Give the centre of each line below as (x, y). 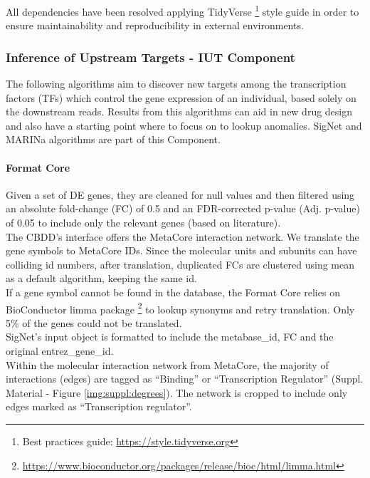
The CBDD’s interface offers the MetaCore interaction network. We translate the (183, 236)
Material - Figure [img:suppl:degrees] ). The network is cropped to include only (177, 392)
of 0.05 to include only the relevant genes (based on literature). (143, 223)
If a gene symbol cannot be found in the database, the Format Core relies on (173, 292)
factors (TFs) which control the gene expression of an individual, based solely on (181, 97)
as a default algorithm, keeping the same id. (101, 278)
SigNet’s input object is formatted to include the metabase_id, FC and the (170, 337)
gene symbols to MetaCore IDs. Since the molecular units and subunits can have (181, 250)
